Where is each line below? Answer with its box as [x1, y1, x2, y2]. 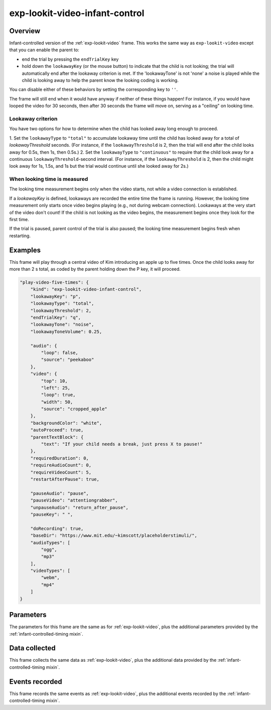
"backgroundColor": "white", [30, 420, 102, 426]
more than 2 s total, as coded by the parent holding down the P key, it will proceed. [9, 266, 181, 272]
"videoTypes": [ [30, 568, 70, 574]
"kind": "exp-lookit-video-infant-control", [30, 286, 142, 292]
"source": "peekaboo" [41, 357, 94, 363]
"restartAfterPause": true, [30, 476, 100, 482]
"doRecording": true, [30, 526, 84, 531]
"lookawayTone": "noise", [30, 322, 94, 328]
